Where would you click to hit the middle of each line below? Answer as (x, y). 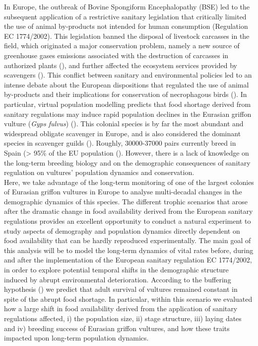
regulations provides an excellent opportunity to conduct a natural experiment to (128, 221)
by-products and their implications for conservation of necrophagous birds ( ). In (126, 94)
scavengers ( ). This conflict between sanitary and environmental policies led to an (128, 75)
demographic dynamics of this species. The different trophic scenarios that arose (126, 201)
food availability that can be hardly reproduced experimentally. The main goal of (128, 240)
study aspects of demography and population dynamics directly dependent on (122, 230)
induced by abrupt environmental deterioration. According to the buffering (118, 279)
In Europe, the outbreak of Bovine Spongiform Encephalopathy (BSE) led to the (127, 6)
